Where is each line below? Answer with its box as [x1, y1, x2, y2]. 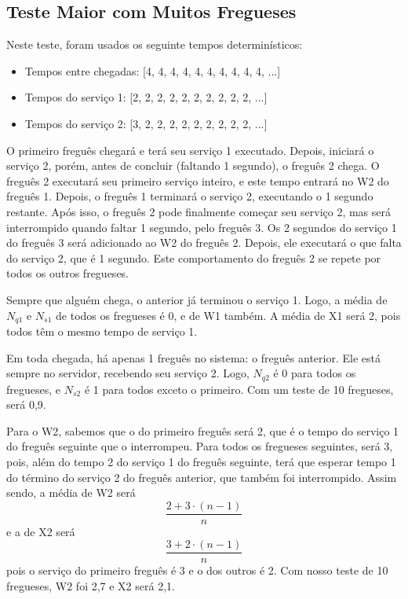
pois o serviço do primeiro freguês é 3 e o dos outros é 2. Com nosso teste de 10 [6, 562, 388, 579]
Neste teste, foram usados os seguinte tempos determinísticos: [6, 36, 303, 53]
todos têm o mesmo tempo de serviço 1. [6, 322, 198, 339]
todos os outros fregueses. [6, 265, 129, 281]
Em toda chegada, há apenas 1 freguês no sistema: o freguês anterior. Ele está [6, 349, 381, 366]
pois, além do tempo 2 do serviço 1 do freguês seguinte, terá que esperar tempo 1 [6, 453, 396, 469]
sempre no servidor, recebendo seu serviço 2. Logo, [6, 365, 250, 381]
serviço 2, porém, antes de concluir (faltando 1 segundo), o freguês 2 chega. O [6, 157, 380, 174]
